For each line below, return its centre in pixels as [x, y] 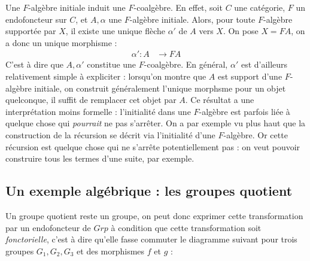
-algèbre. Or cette [256, 134]
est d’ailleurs [264, 64]
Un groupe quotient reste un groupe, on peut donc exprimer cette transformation [154, 215]
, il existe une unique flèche [115, 31]
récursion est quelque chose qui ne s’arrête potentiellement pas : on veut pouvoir [153, 146]
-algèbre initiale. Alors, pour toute [192, 19]
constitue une [112, 64]
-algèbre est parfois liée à [244, 111]
